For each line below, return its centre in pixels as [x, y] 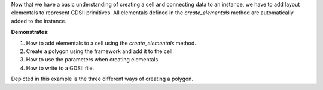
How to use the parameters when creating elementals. [93, 60]
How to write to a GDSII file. [60, 68]
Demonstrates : [30, 32]
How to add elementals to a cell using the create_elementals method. [111, 43]
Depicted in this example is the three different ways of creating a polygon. [102, 79]
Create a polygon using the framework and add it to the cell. [100, 51]
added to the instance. [39, 21]
